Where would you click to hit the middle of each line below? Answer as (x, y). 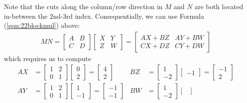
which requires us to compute (47, 58)
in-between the (26, 16)
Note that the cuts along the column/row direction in (83, 6)
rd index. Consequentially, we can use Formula (135, 16)
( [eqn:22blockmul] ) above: (42, 25)
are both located (219, 6)
